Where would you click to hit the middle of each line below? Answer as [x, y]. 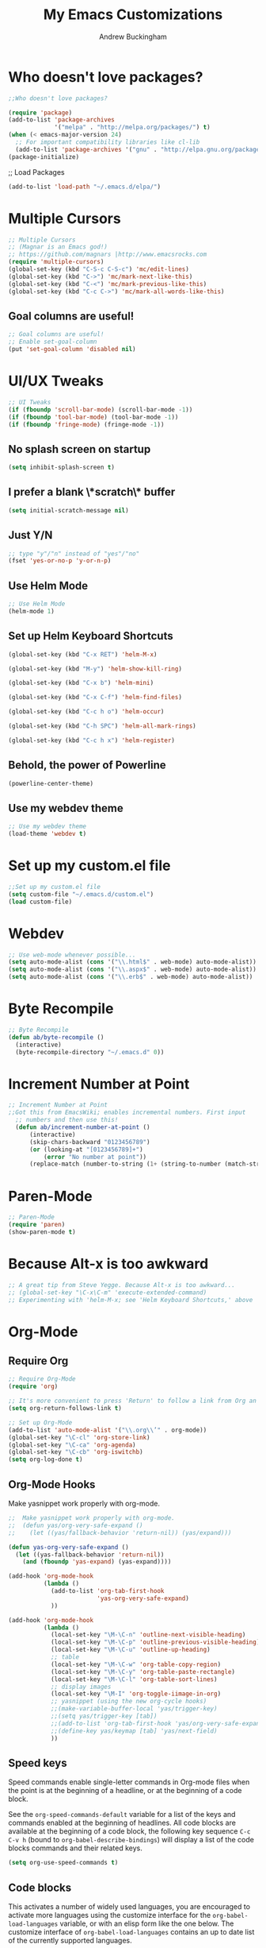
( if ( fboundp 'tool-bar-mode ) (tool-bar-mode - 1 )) [93, 417]
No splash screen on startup [80, 449]
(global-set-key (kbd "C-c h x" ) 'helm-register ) [92, 740]
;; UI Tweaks [30, 402]
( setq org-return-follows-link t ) [65, 1409]
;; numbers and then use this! [67, 1120]
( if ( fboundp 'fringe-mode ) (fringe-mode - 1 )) [86, 424]
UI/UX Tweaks [56, 381]
